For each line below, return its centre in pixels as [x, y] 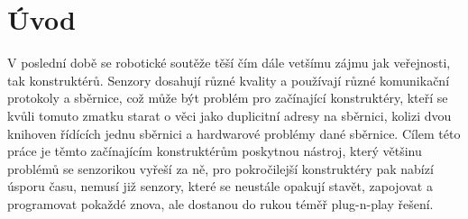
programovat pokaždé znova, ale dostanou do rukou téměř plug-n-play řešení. [220, 203]
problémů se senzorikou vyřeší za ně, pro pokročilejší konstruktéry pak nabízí [220, 168]
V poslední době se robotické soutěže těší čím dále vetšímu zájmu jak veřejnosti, [229, 63]
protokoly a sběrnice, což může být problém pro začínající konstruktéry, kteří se [228, 98]
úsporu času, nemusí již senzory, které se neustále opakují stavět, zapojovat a [220, 186]
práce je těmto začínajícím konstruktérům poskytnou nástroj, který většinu [215, 151]
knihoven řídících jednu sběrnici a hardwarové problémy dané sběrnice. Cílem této [234, 133]
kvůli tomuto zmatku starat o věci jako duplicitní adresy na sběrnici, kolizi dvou [229, 115]
